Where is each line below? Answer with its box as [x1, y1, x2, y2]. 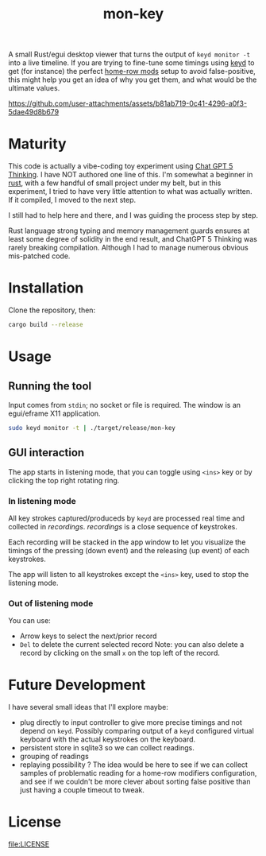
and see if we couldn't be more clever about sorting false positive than [19, 777, 252, 787]
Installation [8, 279, 84, 297]
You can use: [8, 616, 52, 626]
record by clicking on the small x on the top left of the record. [19, 649, 220, 658]
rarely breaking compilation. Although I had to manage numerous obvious [8, 243, 249, 253]
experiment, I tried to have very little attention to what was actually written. [8, 187, 253, 196]
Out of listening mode [8, 598, 94, 609]
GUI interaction [8, 446, 85, 459]
